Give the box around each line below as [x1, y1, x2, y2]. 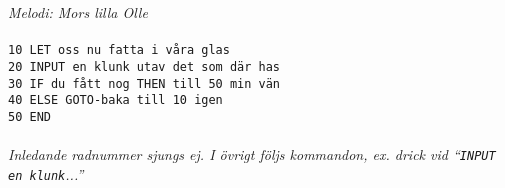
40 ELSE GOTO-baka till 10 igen [8, 93, 223, 108]
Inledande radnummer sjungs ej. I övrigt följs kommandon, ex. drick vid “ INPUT [8, 144, 496, 165]
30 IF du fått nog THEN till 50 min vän [8, 76, 281, 91]
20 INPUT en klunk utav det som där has [8, 59, 281, 74]
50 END [8, 109, 51, 124]
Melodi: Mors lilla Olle [8, 2, 148, 22]
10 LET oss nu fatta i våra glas [8, 43, 230, 58]
